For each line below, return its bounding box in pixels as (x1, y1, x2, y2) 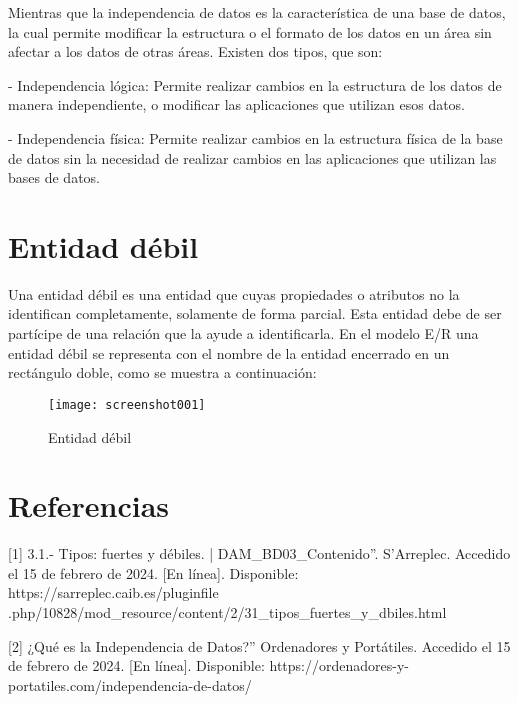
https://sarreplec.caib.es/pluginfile (8, 582, 219, 603)
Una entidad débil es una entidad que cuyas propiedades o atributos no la (8, 283, 460, 304)
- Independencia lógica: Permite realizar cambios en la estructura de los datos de (8, 74, 502, 95)
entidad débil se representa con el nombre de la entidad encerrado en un (8, 342, 450, 363)
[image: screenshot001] (48, 397, 206, 412)
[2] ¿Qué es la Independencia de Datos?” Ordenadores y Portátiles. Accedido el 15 (8, 635, 511, 656)
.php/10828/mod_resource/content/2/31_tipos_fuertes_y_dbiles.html (8, 602, 447, 622)
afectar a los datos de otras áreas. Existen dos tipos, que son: (8, 41, 383, 62)
